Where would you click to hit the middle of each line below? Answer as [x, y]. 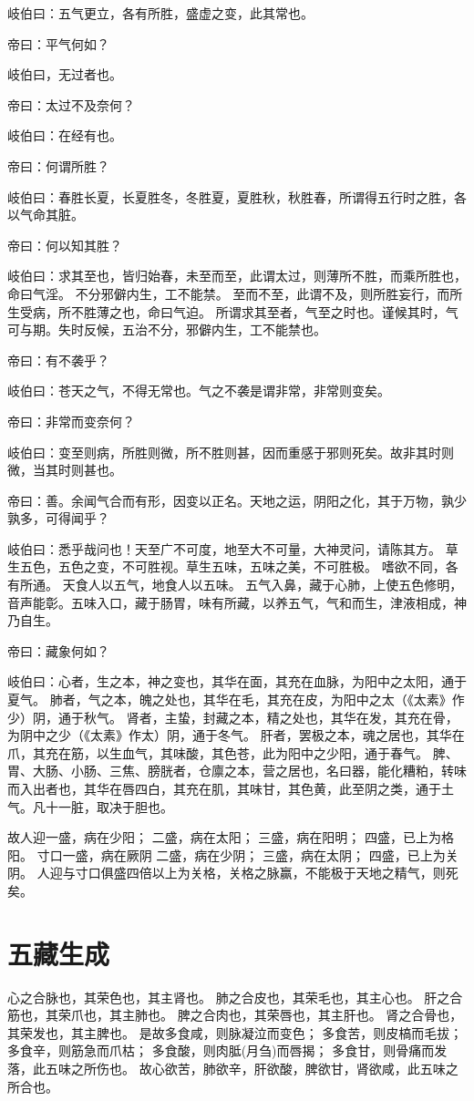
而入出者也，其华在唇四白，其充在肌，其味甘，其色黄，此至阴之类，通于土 [231, 788]
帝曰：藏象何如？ [58, 650]
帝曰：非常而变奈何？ [71, 421]
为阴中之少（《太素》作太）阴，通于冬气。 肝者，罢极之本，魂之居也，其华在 [236, 735]
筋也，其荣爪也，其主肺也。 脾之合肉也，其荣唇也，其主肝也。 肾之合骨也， [235, 1015]
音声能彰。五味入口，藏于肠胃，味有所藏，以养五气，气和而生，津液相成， [231, 602]
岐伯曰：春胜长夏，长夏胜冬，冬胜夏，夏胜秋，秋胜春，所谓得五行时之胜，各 [237, 196]
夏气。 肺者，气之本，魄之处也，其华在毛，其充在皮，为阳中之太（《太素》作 [236, 700]
